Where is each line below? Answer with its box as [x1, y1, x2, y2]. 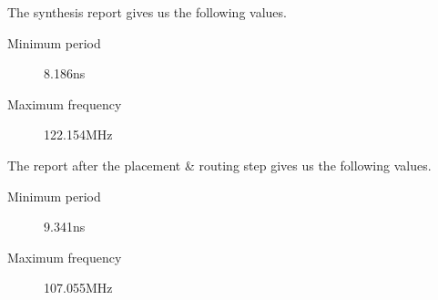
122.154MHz [44, 125, 113, 144]
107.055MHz [44, 278, 113, 297]
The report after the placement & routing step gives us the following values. [7, 155, 432, 174]
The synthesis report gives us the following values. [7, 3, 287, 21]
